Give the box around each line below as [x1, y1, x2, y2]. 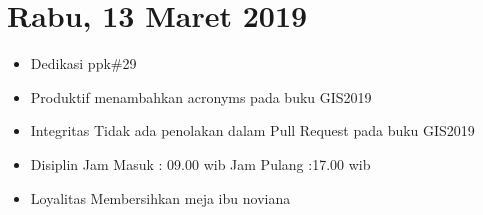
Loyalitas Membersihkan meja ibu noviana [30, 187, 291, 208]
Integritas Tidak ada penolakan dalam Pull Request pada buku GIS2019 [30, 120, 475, 141]
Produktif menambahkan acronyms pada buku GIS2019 [30, 86, 372, 107]
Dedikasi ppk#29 [30, 53, 137, 74]
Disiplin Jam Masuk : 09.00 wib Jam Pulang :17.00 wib [30, 153, 371, 174]
